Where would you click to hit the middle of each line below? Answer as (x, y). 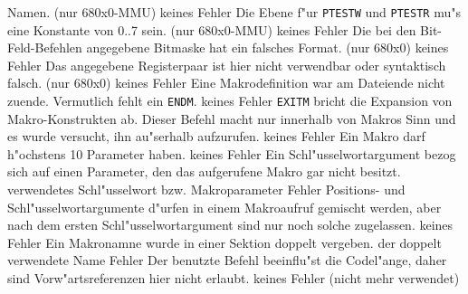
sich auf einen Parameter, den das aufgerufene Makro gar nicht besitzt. (204, 171)
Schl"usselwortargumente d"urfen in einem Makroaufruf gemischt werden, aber (224, 207)
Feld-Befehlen (45, 47)
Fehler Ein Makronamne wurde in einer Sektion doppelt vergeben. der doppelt (224, 242)
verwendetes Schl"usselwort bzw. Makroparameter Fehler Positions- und (206, 190)
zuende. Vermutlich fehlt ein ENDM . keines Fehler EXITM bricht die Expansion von (230, 101)
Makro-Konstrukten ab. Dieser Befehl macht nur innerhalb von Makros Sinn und (232, 118)
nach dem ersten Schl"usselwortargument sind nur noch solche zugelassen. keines (230, 225)
